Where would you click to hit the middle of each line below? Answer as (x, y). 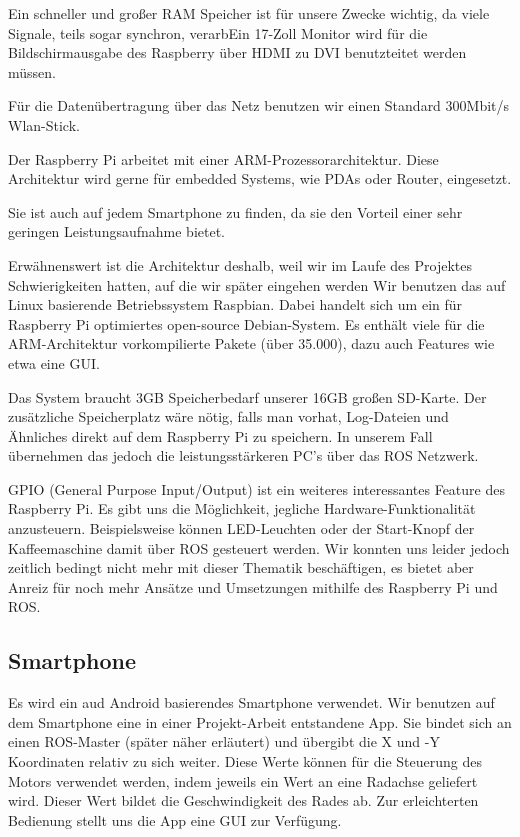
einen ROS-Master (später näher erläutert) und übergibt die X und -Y (224, 741)
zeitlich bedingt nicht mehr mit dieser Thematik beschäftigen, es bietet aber (241, 567)
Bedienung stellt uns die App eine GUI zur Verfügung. (175, 819)
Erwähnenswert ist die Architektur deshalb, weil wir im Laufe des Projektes (240, 264)
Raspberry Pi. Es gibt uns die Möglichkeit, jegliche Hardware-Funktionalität (242, 508)
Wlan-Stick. (44, 124)
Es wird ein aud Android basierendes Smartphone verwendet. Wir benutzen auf (251, 702)
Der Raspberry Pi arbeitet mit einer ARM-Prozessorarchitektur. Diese (223, 158)
